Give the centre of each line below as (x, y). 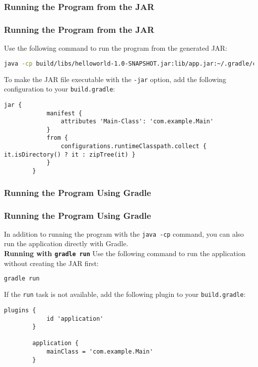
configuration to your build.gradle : (60, 89)
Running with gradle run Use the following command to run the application (125, 253)
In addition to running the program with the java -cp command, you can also (124, 233)
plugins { (20, 310)
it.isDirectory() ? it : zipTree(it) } (70, 154)
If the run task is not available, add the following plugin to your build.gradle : (125, 294)
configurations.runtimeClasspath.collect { (134, 146)
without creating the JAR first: (51, 263)
